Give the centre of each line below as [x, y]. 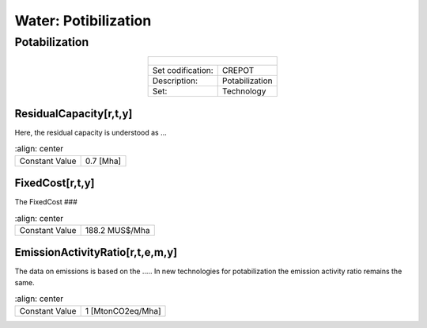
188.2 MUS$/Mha [117, 230]
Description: [175, 81]
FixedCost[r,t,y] [55, 183]
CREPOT [238, 71]
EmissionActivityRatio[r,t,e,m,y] [96, 252]
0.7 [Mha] [103, 161]
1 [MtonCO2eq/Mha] [123, 311]
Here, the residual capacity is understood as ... [91, 132]
